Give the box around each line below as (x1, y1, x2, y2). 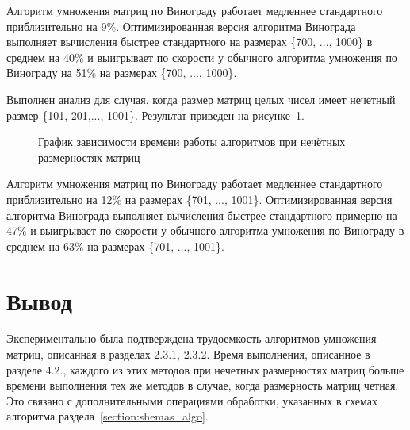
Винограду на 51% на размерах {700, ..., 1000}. (6, 64, 237, 81)
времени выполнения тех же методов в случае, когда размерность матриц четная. (6, 377, 399, 394)
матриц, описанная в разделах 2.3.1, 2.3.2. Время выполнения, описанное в (6, 346, 370, 363)
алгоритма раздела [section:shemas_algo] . (6, 408, 209, 424)
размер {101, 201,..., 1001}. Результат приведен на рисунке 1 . (6, 106, 305, 123)
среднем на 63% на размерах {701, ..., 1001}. (6, 237, 224, 254)
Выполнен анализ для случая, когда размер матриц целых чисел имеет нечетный (6, 90, 396, 107)
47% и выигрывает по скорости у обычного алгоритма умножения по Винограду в (6, 222, 404, 239)
